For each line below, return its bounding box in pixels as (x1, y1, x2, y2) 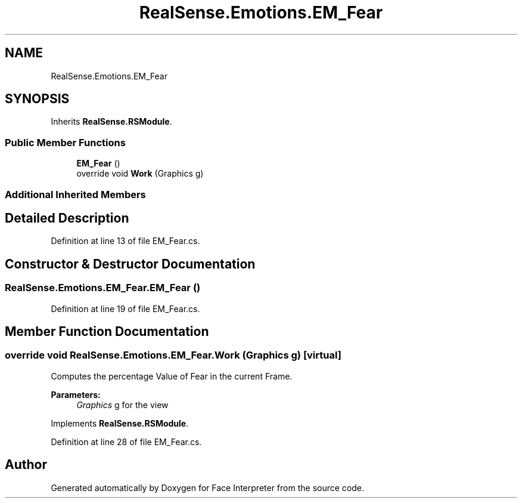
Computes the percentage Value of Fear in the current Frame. (51, 371, 293, 381)
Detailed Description (5, 210, 129, 226)
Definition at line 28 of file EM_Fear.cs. (51, 436, 202, 447)
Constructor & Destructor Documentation (5, 256, 256, 271)
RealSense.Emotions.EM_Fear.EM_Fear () (5, 282, 201, 294)
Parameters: (51, 389, 101, 400)
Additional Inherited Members (5, 188, 146, 200)
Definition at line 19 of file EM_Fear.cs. (51, 303, 200, 314)
